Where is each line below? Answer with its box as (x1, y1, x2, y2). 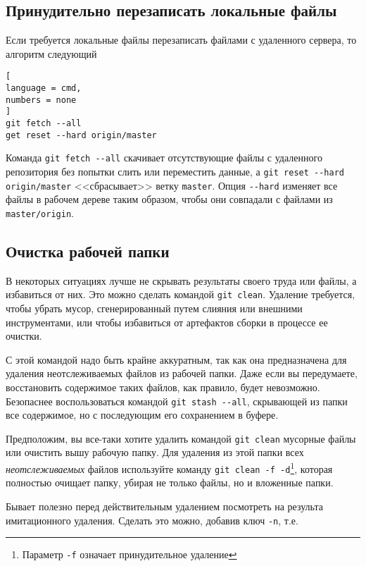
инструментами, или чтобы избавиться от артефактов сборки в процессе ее (6, 314, 328, 329)
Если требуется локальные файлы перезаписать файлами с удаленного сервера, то (6, 32, 357, 47)
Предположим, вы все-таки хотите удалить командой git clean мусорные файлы (6, 431, 356, 445)
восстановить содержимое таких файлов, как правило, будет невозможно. (6, 379, 320, 394)
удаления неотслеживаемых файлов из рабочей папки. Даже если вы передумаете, (6, 366, 358, 381)
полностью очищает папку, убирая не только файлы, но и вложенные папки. (6, 475, 334, 490)
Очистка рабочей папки (6, 240, 170, 262)
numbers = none (6, 94, 77, 105)
